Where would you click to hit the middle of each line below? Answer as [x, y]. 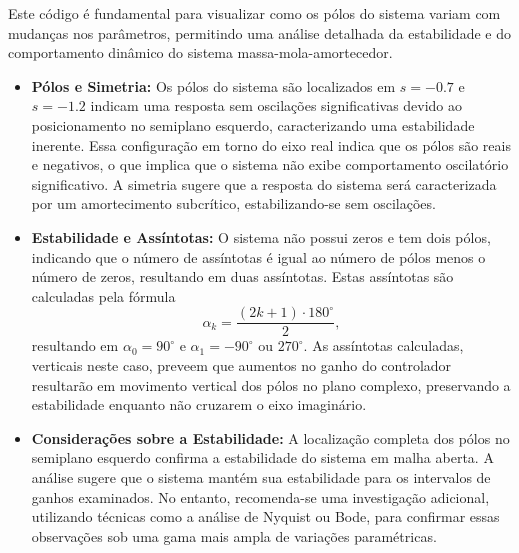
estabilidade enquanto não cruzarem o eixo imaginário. [199, 404]
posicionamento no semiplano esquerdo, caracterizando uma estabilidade [253, 124]
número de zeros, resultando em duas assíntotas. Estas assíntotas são [242, 276]
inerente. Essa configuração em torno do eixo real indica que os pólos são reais [271, 144]
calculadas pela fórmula [103, 295]
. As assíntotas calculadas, [383, 345]
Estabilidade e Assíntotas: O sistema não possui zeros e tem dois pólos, [261, 236]
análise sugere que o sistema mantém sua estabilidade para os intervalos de [261, 476]
